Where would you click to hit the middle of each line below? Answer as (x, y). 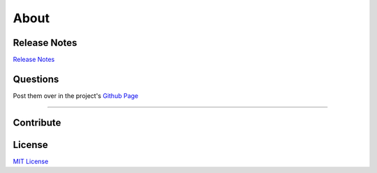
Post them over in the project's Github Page (76, 96)
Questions (36, 79)
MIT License (31, 161)
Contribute (37, 123)
